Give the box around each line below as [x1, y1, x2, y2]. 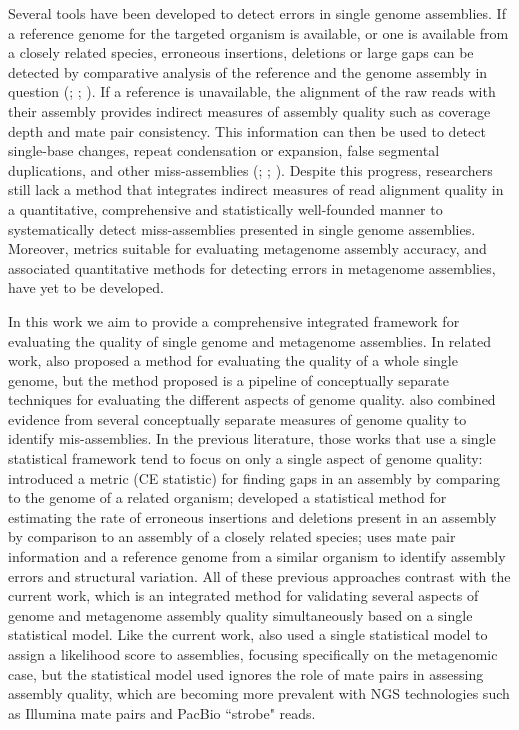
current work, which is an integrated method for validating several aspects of [8, 585, 479, 606]
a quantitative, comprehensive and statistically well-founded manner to [8, 198, 443, 219]
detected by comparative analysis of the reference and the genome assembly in [8, 61, 488, 82]
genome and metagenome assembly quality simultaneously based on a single [8, 604, 473, 625]
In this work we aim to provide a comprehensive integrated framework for [8, 310, 460, 331]
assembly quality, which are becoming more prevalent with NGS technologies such [8, 683, 510, 704]
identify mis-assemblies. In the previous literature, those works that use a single [8, 428, 496, 449]
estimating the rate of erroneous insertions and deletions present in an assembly [8, 506, 497, 527]
